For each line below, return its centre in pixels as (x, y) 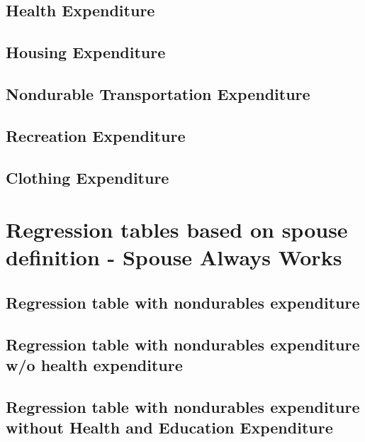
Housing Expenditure (86, 52)
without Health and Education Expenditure (169, 427)
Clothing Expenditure (88, 177)
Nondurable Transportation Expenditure (158, 93)
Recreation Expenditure (96, 135)
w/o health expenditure (94, 365)
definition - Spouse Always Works (174, 257)
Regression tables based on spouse (177, 230)
